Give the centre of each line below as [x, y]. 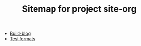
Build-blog [20, 34]
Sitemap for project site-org [79, 9]
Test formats [22, 39]
